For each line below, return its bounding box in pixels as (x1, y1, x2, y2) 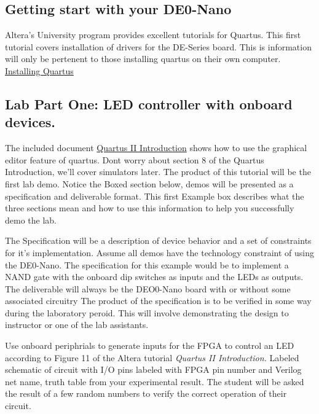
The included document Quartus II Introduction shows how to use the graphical (5, 141, 307, 154)
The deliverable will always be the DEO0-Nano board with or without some (5, 282, 291, 295)
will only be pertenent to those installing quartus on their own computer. (5, 52, 281, 65)
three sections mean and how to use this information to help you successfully (5, 201, 294, 214)
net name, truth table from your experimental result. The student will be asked (5, 375, 304, 388)
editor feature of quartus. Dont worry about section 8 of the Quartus (5, 153, 264, 166)
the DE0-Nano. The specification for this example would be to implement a (5, 258, 289, 271)
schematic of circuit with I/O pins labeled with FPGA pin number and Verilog (5, 363, 302, 376)
